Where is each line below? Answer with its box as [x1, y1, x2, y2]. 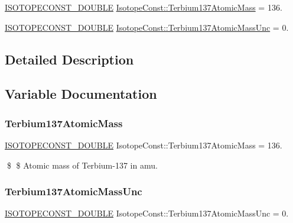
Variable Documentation [5, 85, 157, 103]
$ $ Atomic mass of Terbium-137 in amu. [6, 159, 158, 171]
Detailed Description [5, 50, 134, 68]
